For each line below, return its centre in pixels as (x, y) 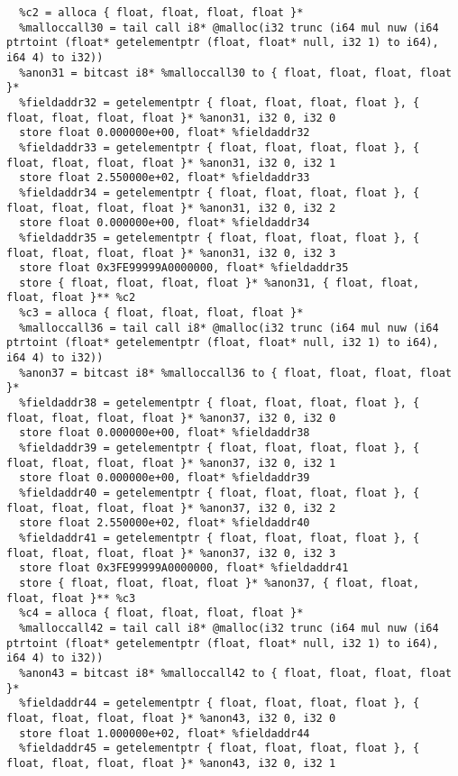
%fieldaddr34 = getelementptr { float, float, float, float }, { (220, 192)
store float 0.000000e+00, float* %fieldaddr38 (165, 433)
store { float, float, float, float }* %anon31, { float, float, (220, 283)
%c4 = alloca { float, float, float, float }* (161, 613)
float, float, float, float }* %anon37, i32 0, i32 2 (171, 508)
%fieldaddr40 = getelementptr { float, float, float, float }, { (220, 493)
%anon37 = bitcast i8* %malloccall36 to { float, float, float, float (235, 373)
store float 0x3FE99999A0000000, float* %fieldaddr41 (184, 568)
